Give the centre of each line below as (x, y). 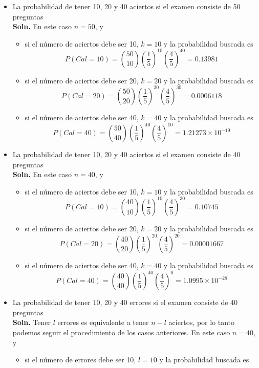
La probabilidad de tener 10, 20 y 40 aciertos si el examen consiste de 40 (126, 154)
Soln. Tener (31, 322)
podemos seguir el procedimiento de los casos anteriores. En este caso (121, 332)
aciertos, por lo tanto (202, 322)
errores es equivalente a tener (103, 322)
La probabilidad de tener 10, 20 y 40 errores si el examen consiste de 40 (125, 302)
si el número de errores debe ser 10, (80, 360)
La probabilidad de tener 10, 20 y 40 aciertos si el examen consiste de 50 (126, 6)
